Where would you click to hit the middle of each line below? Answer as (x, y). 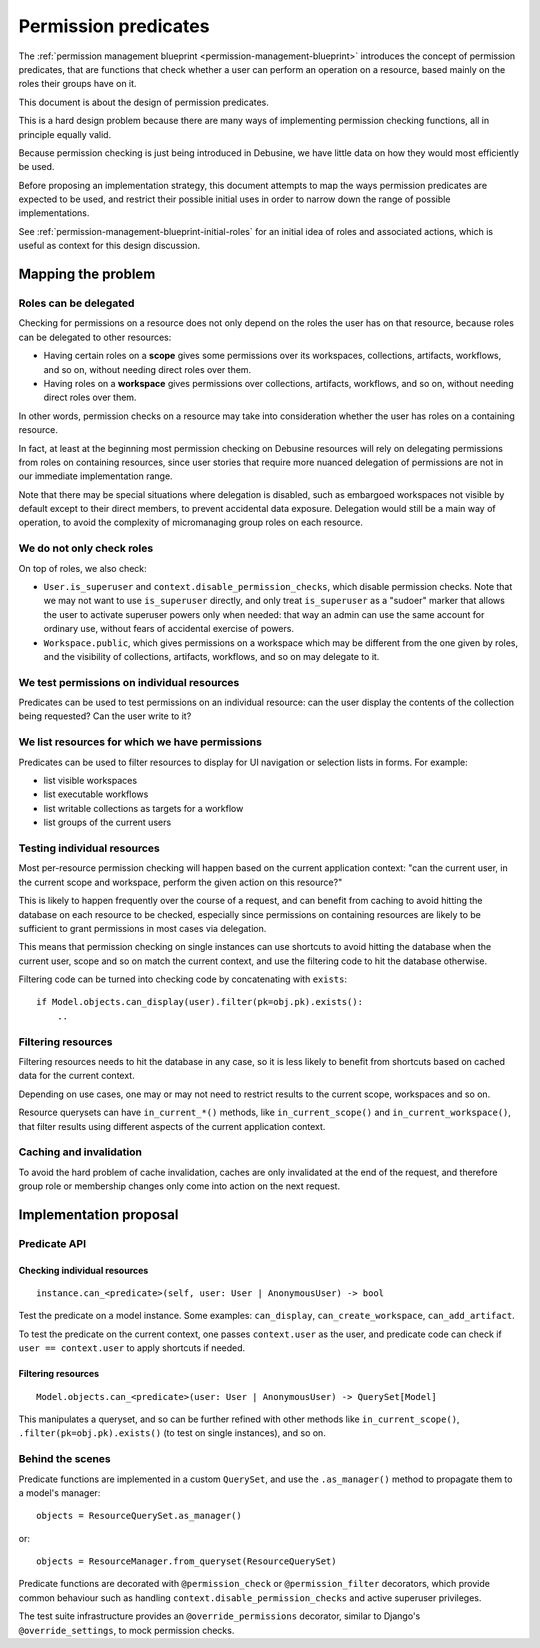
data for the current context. (76, 1076)
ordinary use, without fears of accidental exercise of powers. (169, 629)
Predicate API (52, 1243)
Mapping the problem (87, 274)
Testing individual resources (89, 848)
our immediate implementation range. (96, 476)
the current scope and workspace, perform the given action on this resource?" (180, 882)
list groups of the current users (107, 822)
